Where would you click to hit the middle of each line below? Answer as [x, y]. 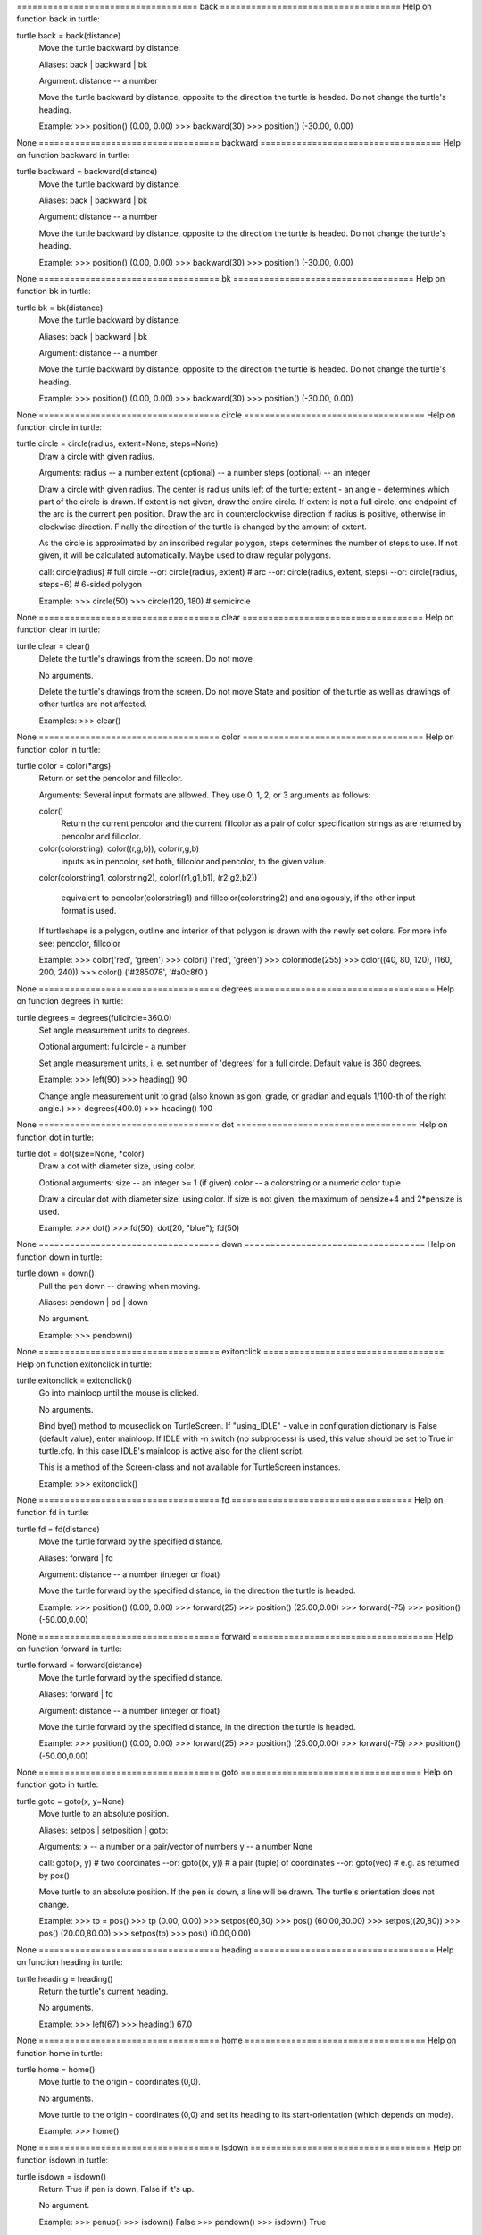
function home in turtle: [59, 2053]
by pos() [54, 1875]
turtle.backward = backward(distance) [87, 172]
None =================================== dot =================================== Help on [232, 1125]
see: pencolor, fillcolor [80, 943]
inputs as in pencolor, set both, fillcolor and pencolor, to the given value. [194, 861]
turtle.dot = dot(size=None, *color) [80, 1154]
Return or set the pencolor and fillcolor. [111, 779]
